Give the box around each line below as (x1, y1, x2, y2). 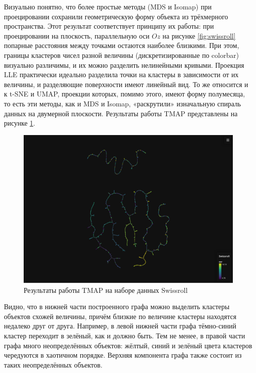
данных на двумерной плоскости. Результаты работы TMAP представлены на (4, 108, 238, 118)
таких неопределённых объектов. (4, 359, 103, 370)
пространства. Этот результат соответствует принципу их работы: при (4, 21, 214, 31)
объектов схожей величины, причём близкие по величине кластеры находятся (4, 311, 237, 321)
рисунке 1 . (4, 118, 36, 128)
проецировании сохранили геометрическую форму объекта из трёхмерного (4, 11, 228, 21)
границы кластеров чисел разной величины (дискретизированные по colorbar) (4, 49, 239, 60)
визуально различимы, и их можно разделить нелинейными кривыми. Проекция (4, 59, 244, 70)
